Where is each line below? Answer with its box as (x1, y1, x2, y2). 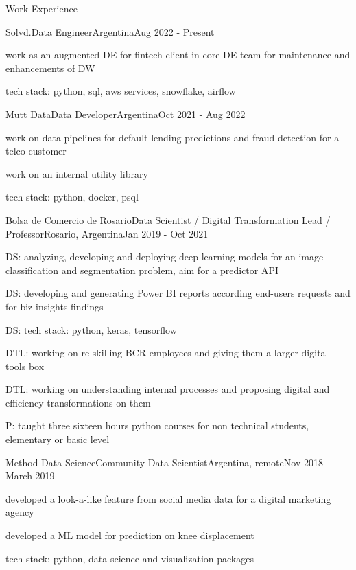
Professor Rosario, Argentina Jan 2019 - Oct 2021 (5, 226, 209, 240)
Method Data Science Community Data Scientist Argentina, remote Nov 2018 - (5, 455, 330, 469)
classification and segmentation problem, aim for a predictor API (5, 262, 279, 277)
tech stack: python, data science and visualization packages (5, 551, 254, 565)
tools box (5, 358, 45, 373)
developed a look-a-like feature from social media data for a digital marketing (5, 491, 331, 505)
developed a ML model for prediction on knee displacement (5, 528, 254, 543)
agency (5, 505, 34, 519)
